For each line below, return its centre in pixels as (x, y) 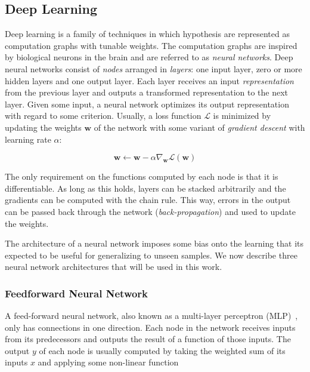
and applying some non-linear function (108, 362)
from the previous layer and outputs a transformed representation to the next (147, 92)
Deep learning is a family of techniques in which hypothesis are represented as (147, 34)
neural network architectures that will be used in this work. (114, 267)
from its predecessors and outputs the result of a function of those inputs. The (148, 339)
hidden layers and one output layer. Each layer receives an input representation (149, 80)
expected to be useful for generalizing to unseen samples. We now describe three (151, 255)
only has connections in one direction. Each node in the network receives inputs (150, 327)
